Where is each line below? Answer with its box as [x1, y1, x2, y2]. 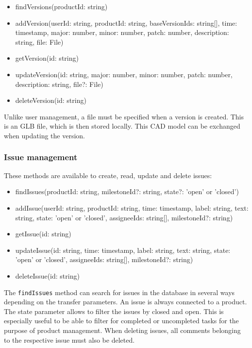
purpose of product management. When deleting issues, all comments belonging [4, 325, 241, 335]
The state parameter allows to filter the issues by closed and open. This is [4, 306, 224, 316]
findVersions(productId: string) [15, 1, 108, 11]
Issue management [4, 151, 78, 163]
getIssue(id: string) [15, 229, 71, 239]
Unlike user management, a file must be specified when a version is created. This [4, 111, 244, 121]
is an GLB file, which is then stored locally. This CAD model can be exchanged [4, 121, 240, 131]
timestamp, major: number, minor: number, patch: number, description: [15, 27, 229, 37]
